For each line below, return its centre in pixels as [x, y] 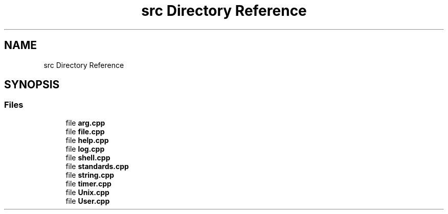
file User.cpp [88, 201]
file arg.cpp [85, 123]
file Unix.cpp [87, 192]
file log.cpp [85, 149]
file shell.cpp [88, 157]
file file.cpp [85, 131]
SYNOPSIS [32, 85]
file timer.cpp [88, 183]
